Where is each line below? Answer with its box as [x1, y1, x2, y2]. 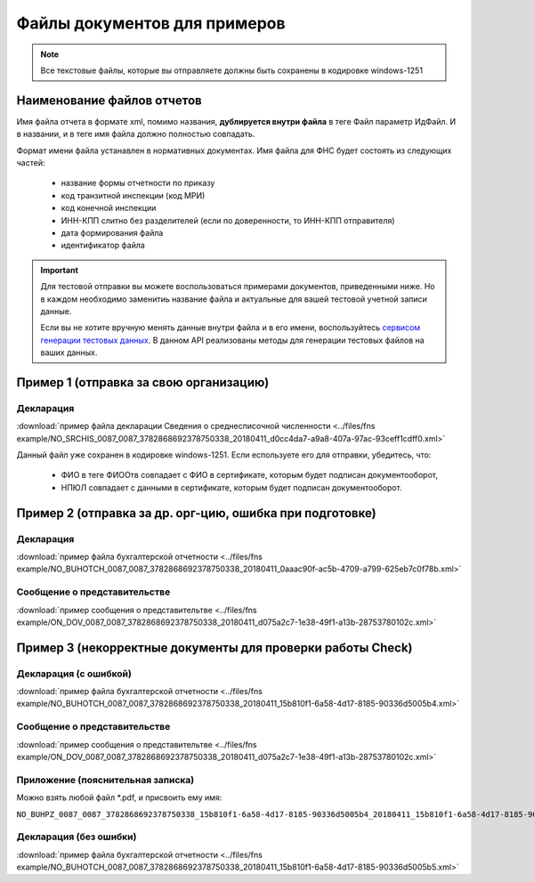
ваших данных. [40, 347, 98, 358]
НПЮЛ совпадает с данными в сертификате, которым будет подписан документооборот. [61, 481, 402, 493]
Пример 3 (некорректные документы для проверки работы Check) [16, 640, 413, 655]
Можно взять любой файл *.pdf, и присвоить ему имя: [16, 792, 222, 803]
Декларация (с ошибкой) [16, 668, 133, 680]
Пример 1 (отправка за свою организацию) [16, 375, 270, 390]
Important [40, 264, 79, 275]
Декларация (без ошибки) [16, 830, 137, 843]
